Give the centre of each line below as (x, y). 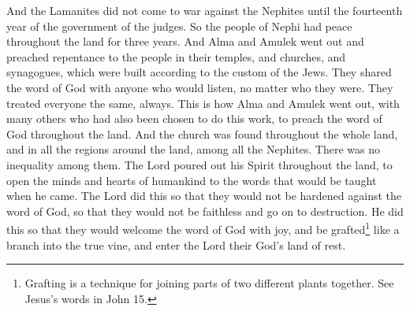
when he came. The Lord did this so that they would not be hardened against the (204, 196)
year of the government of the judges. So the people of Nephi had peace (179, 26)
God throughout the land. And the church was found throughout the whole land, (202, 133)
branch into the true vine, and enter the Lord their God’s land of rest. (176, 244)
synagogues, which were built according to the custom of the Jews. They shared (199, 72)
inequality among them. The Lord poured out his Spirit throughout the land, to (199, 164)
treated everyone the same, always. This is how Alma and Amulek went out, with (203, 103)
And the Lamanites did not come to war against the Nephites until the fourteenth (205, 10)
